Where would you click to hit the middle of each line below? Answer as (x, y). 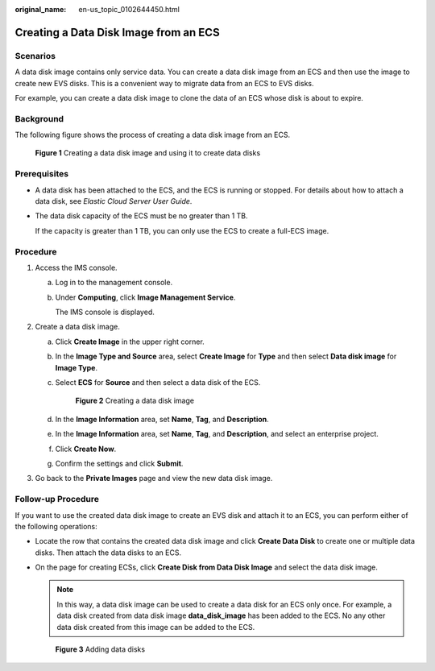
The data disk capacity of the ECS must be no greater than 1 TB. (142, 216)
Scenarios (35, 56)
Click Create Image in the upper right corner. (130, 342)
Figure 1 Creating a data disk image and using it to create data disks (148, 153)
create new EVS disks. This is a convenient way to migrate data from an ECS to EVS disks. (164, 83)
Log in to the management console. (114, 283)
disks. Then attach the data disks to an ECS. (108, 553)
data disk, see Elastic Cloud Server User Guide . (114, 201)
